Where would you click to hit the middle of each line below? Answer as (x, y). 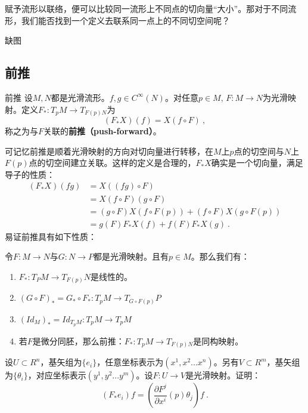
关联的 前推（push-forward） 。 (102, 131)
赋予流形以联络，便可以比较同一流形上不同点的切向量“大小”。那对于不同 (147, 8)
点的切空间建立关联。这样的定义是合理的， (112, 163)
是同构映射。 (218, 340)
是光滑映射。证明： (223, 375)
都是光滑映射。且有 (131, 256)
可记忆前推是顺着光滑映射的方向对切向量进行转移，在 (109, 151)
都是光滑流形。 (80, 97)
